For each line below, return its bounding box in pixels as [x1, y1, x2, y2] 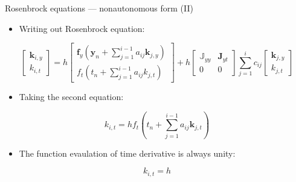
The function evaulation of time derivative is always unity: [19, 146, 236, 159]
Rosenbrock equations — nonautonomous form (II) [5, 2, 194, 14]
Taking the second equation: [19, 90, 124, 103]
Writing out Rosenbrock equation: [19, 22, 145, 34]
